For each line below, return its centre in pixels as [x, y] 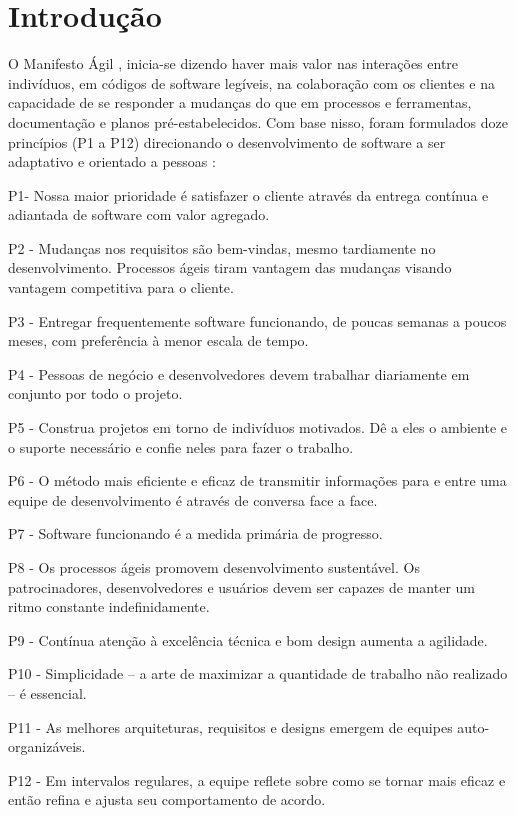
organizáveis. [47, 746]
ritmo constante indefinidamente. [109, 606]
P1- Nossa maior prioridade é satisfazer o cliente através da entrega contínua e [248, 194]
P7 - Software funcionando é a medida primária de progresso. [195, 533]
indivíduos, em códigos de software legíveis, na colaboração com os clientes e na [251, 82]
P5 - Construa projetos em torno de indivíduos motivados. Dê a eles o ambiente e [258, 427]
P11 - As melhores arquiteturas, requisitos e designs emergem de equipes [230, 726]
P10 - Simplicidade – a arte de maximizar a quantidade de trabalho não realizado [258, 673]
